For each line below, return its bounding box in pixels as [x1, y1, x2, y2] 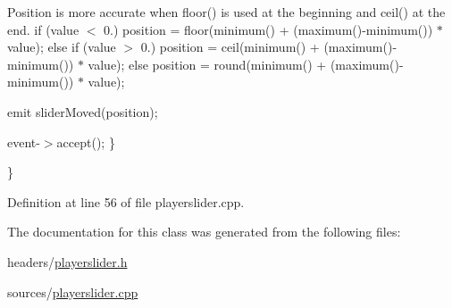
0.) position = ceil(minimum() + [140, 37, 320, 56]
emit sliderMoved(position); [7, 102, 158, 121]
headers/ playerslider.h [7, 252, 128, 271]
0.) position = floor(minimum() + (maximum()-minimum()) [104, 20, 433, 38]
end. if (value [7, 20, 80, 38]
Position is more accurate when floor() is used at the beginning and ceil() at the [7, 3, 446, 21]
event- [7, 132, 40, 151]
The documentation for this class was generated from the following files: [7, 222, 401, 241]
